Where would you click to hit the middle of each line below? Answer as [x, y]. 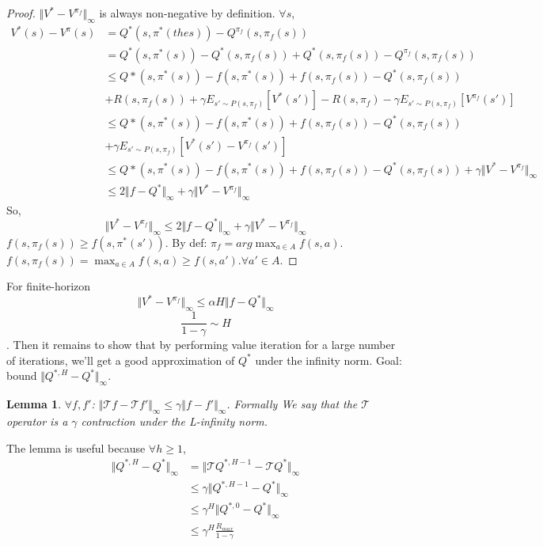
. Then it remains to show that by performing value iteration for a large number [201, 345]
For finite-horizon [49, 286]
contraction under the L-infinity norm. [175, 421]
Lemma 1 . [34, 404]
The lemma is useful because [76, 447]
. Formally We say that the [292, 404]
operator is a [37, 421]
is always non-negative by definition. [187, 13]
